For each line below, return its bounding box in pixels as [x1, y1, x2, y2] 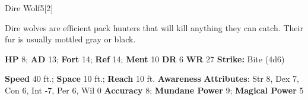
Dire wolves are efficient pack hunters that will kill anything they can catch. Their [5, 21, 303, 34]
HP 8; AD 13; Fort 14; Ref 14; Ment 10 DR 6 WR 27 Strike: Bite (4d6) [5, 52, 285, 65]
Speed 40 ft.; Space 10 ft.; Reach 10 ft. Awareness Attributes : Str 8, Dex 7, [5, 72, 300, 85]
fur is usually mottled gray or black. [5, 33, 136, 45]
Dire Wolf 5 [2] [5, 2, 53, 14]
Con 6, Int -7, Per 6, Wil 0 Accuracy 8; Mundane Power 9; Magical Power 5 [5, 84, 304, 96]
